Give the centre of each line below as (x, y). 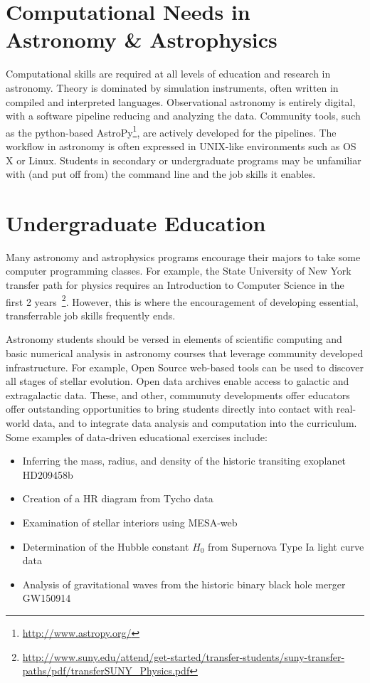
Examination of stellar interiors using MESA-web (130, 522)
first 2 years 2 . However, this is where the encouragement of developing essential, (182, 300)
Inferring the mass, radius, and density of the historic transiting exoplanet (184, 461)
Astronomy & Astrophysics (142, 39)
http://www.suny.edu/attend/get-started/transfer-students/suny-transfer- (184, 656)
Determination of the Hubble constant (106, 546)
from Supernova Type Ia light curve (286, 546)
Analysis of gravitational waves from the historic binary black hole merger (184, 584)
